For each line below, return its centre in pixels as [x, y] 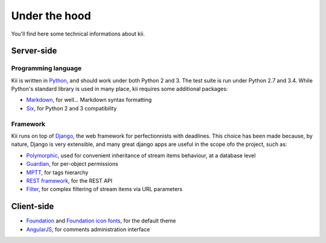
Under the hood [51, 16]
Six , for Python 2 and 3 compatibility [72, 108]
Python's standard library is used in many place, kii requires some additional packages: [120, 89]
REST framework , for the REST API [69, 180]
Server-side [34, 51]
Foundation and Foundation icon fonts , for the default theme [101, 221]
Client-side [33, 207]
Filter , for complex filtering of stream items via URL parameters [104, 189]
